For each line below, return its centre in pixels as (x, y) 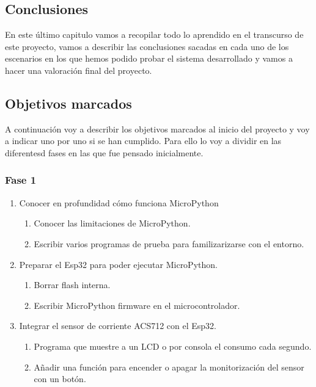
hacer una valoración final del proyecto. (79, 70)
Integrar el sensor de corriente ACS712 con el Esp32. (118, 326)
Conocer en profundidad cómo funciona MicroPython (119, 202)
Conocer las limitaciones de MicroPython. (112, 223)
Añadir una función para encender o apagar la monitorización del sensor (169, 367)
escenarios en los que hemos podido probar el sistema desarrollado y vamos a (149, 58)
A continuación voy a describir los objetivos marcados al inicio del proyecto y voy (157, 128)
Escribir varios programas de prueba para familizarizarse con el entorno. (169, 243)
